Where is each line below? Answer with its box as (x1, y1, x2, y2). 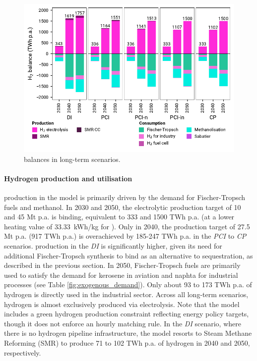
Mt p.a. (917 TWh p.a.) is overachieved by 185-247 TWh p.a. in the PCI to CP (4, 231, 247, 241)
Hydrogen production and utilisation (4, 173, 132, 183)
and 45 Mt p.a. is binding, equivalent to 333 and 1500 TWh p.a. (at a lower (4, 211, 235, 222)
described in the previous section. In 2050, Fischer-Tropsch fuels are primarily (4, 260, 241, 270)
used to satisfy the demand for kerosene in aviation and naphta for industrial (4, 269, 238, 280)
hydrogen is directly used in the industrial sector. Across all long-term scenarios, (4, 289, 249, 299)
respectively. (4, 347, 41, 358)
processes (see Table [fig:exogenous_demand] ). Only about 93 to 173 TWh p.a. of (4, 279, 252, 290)
